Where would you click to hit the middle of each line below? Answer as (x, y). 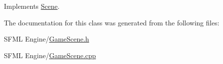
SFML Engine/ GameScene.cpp (50, 55)
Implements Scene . (32, 6)
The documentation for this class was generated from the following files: (112, 22)
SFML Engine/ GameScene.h (47, 39)
